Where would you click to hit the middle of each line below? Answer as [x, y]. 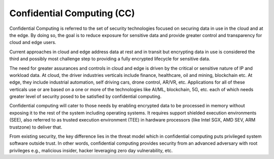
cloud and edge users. [33, 43]
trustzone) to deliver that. [36, 127]
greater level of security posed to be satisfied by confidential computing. [85, 97]
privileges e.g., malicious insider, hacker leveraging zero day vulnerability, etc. [91, 150]
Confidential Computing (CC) [72, 13]
